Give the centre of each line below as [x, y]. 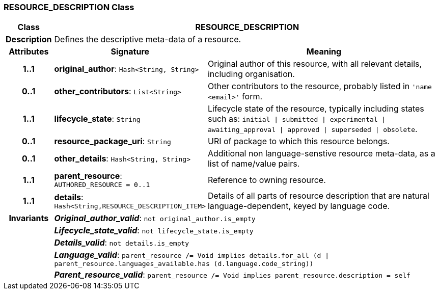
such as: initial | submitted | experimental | [297, 119]
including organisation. [251, 74]
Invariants [29, 218]
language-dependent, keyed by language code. [299, 206]
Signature [130, 52]
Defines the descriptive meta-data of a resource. [148, 39]
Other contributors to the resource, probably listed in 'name [320, 86]
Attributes [29, 52]
